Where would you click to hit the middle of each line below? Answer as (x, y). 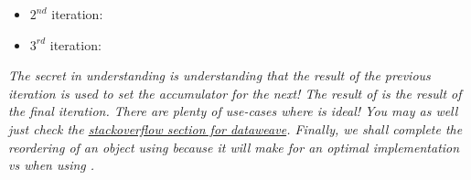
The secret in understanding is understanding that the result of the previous (219, 75)
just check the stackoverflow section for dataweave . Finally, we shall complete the (235, 128)
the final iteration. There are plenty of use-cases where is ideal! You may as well (233, 111)
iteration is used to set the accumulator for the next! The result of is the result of (235, 93)
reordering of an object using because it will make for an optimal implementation (234, 147)
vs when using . (52, 165)
